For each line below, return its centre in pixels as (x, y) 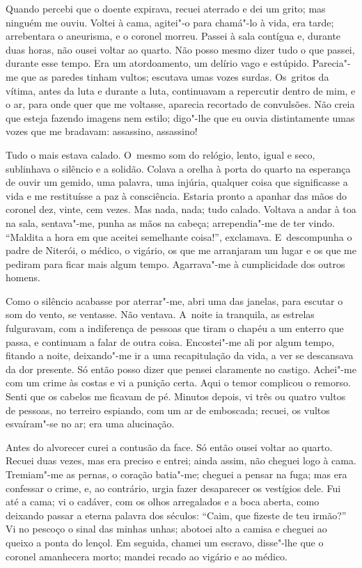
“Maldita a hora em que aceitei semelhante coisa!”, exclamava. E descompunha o (179, 236)
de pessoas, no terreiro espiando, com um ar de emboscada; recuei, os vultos (168, 410)
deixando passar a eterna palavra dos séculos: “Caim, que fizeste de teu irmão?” (176, 515)
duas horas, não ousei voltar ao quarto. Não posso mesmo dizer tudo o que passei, (180, 49)
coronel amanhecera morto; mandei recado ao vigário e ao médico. (147, 556)
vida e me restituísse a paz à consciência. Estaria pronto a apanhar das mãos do (176, 195)
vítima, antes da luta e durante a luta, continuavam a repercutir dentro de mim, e (181, 90)
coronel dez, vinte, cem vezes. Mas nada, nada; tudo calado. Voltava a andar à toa (181, 209)
